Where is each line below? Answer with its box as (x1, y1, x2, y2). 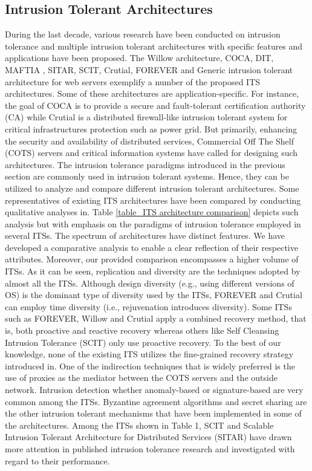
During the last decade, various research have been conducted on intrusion (5, 28, 281, 41)
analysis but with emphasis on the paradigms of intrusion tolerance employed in (5, 217, 301, 230)
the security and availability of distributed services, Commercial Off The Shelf (5, 134, 294, 147)
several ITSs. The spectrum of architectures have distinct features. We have (5, 229, 285, 242)
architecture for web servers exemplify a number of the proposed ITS (5, 75, 261, 88)
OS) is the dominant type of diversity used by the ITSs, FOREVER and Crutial (5, 288, 302, 301)
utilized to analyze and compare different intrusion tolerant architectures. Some (5, 181, 299, 194)
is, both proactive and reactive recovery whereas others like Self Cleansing (5, 324, 279, 337)
